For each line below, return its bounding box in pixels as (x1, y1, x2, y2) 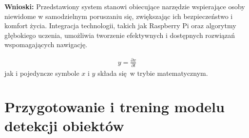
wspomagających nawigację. (4, 39, 88, 50)
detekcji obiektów (4, 115, 124, 135)
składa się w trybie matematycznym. (97, 68, 208, 78)
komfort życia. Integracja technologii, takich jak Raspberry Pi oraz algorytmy (4, 20, 236, 31)
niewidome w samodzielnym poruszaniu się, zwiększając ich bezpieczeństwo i (4, 11, 233, 21)
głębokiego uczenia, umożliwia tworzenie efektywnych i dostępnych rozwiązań (4, 30, 235, 40)
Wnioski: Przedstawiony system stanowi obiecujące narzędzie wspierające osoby (4, 1, 245, 11)
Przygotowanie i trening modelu (4, 96, 225, 116)
